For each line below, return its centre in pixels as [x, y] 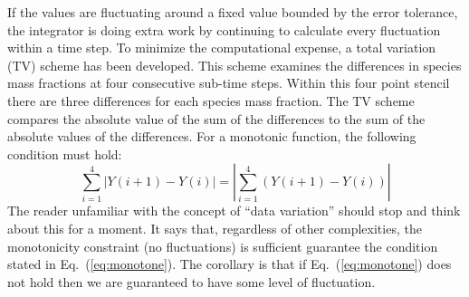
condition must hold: [65, 153]
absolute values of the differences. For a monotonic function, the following [212, 136]
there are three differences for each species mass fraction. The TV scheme [211, 100]
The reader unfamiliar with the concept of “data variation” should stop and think [234, 211]
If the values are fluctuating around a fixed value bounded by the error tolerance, [233, 12]
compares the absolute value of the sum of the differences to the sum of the [216, 118]
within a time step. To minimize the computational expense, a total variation [222, 48]
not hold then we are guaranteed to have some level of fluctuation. [191, 281]
